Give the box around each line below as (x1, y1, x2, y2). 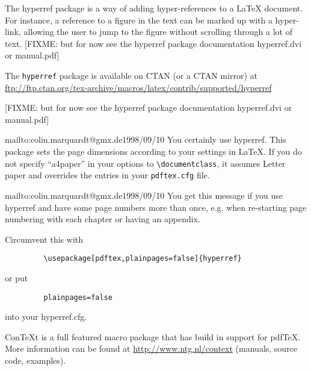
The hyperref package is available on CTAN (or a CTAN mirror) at (5, 69, 257, 81)
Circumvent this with (5, 232, 84, 245)
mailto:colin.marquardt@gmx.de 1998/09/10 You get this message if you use (5, 189, 283, 201)
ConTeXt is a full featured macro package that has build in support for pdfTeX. (5, 330, 301, 343)
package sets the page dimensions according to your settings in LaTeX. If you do (5, 145, 302, 157)
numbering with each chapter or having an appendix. (5, 213, 200, 225)
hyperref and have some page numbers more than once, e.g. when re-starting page (5, 201, 307, 213)
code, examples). (5, 354, 66, 366)
